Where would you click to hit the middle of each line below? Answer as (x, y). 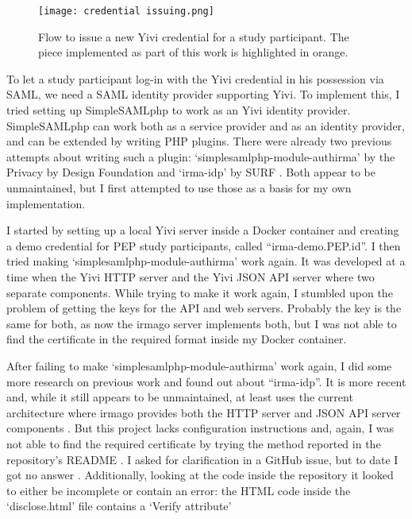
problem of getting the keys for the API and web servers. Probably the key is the (204, 308)
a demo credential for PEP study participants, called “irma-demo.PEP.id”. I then (204, 245)
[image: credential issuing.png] (126, 11)
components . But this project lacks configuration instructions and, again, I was (200, 428)
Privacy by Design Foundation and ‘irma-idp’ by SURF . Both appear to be (191, 172)
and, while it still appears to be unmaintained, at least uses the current (180, 397)
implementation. (46, 203)
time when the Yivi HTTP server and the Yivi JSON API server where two (191, 276)
